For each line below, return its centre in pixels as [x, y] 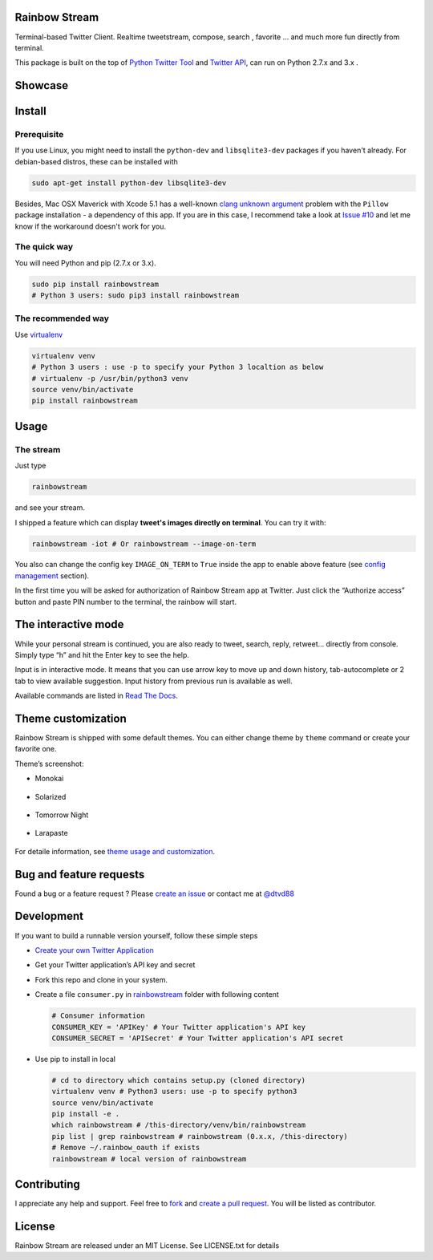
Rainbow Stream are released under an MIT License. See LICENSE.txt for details [147, 1246]
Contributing [47, 1184]
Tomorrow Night [62, 815]
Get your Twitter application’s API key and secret [115, 965]
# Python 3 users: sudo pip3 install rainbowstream [136, 296]
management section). [52, 575]
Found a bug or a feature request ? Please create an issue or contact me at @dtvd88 [154, 893]
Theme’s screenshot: [49, 764]
